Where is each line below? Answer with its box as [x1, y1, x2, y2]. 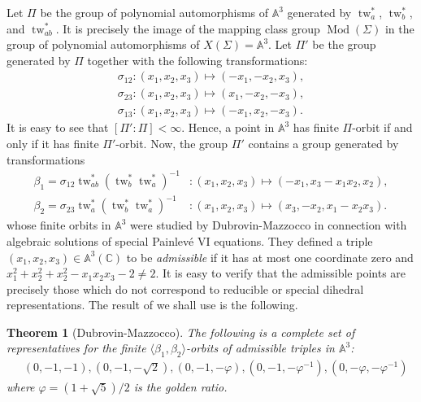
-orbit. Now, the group [115, 135, 228, 152]
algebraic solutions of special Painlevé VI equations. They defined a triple [7, 232, 373, 249]
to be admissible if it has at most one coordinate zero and [126, 248, 414, 265]
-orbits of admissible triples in [185, 339, 335, 356]
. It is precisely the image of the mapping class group [55, 20, 320, 37]
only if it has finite [7, 135, 99, 152]
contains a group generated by [248, 135, 399, 152]
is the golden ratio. [133, 378, 228, 395]
